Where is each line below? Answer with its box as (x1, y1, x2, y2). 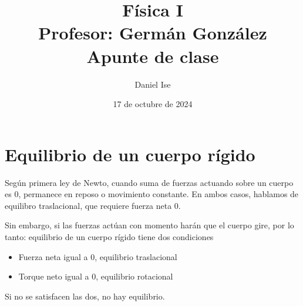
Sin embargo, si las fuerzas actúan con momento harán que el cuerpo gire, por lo (5, 219, 294, 231)
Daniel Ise (134, 78, 171, 90)
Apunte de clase (86, 44, 219, 68)
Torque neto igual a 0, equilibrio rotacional (18, 270, 173, 282)
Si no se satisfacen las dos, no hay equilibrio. (5, 290, 165, 302)
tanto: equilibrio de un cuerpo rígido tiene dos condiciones (5, 231, 214, 242)
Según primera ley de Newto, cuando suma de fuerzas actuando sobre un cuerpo (5, 176, 294, 188)
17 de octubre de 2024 (113, 98, 193, 110)
